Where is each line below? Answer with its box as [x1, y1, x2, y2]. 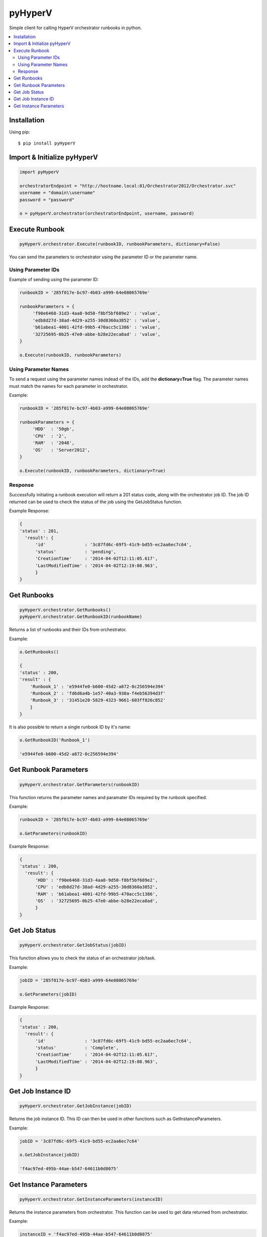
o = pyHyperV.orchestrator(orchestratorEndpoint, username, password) [19, 211, 195, 216]
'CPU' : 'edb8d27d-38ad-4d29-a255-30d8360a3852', [35, 884, 158, 890]
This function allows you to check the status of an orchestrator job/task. [9, 955, 156, 961]
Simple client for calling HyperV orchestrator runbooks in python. [9, 25, 142, 31]
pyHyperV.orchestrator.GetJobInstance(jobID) [19, 1103, 132, 1109]
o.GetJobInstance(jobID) [19, 1152, 80, 1158]
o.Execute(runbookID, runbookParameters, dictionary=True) [19, 468, 166, 474]
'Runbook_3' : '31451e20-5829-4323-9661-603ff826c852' [30, 698, 166, 703]
